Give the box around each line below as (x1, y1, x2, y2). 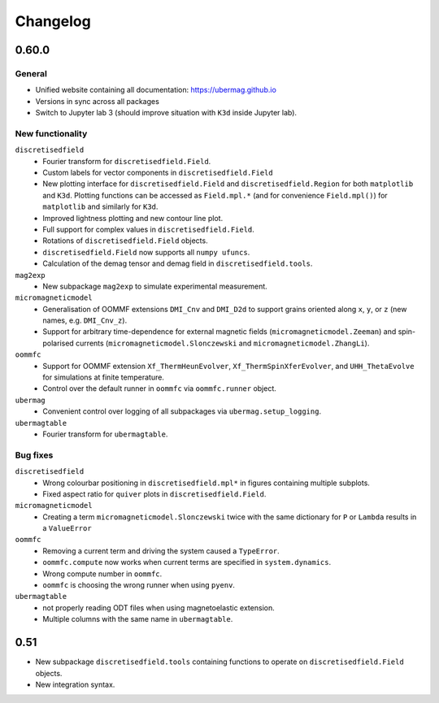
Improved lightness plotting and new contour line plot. (42, 213, 224, 223)
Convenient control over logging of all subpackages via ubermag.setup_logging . (42, 406, 321, 416)
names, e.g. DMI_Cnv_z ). (42, 315, 128, 325)
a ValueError (42, 523, 93, 533)
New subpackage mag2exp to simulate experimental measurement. (42, 281, 267, 291)
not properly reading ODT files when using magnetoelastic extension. (42, 602, 276, 613)
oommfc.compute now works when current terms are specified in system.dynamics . (42, 558, 332, 567)
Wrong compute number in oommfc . (42, 569, 163, 579)
